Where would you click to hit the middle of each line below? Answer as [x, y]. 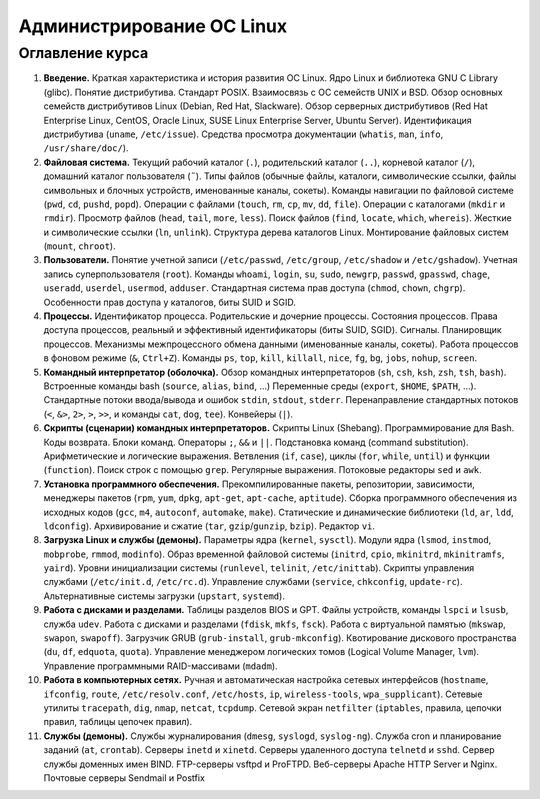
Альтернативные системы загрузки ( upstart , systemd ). [164, 596]
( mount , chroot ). [79, 246]
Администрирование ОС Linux [153, 26]
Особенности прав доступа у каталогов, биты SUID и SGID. [170, 302]
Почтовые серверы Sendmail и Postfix [124, 777]
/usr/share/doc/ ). [86, 148]
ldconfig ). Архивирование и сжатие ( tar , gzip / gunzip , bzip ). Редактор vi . [209, 526]
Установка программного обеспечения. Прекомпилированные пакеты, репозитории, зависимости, [259, 484]
